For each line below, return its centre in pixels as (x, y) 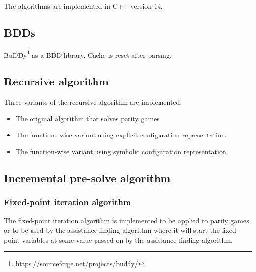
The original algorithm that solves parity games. (88, 118)
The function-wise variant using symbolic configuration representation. (122, 151)
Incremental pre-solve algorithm (87, 178)
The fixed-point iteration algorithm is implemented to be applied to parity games (127, 220)
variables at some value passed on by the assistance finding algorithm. (127, 239)
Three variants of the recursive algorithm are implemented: (93, 102)
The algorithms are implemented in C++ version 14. (83, 6)
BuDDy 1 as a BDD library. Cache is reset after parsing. (88, 54)
